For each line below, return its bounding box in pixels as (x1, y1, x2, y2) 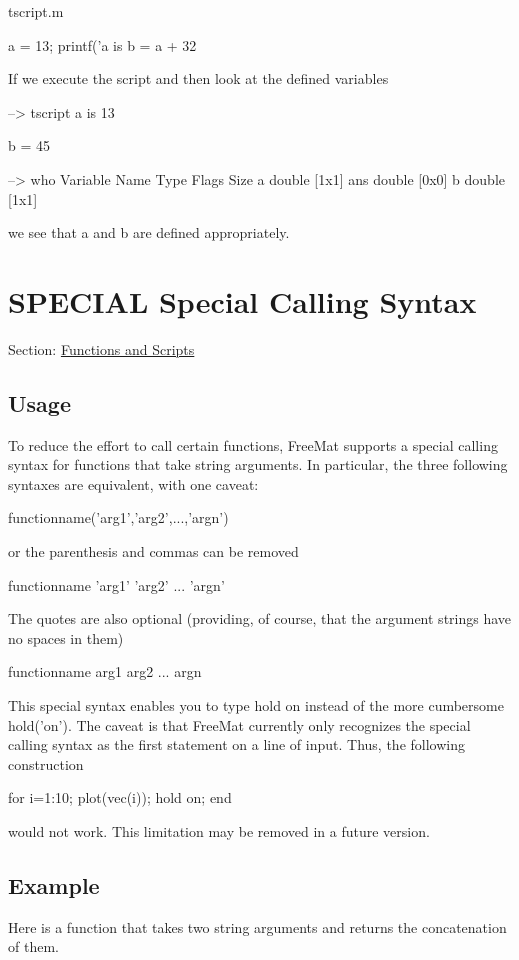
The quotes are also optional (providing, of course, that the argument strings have (8, 608, 512, 629)
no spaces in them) (8, 627, 124, 648)
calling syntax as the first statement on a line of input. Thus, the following (8, 734, 465, 755)
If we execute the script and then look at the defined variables (8, 68, 389, 89)
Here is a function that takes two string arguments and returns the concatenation (8, 916, 507, 937)
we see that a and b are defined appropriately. (8, 222, 290, 243)
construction (8, 753, 84, 774)
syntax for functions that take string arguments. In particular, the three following (8, 454, 508, 475)
